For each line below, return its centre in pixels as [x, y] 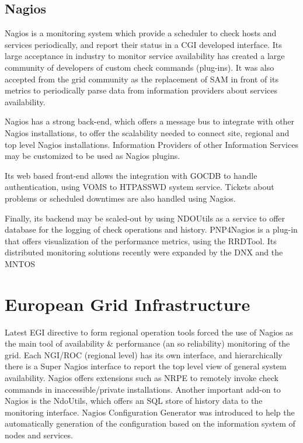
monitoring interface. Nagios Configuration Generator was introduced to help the [150, 412]
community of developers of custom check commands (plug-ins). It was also [140, 67]
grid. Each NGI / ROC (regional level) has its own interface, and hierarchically [144, 354]
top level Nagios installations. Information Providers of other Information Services [151, 144]
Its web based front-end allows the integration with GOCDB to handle [131, 175]
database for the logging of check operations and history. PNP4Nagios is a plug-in [151, 229]
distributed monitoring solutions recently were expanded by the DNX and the [144, 252]
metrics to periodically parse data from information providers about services [141, 90]
